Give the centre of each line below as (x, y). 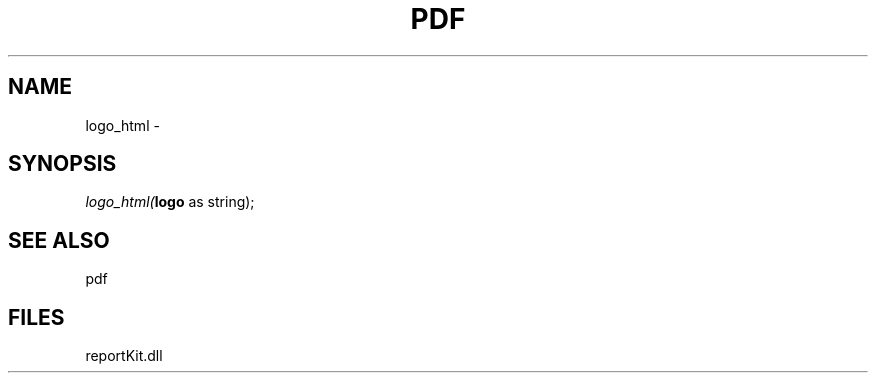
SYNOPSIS (62, 164)
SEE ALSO (59, 240)
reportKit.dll (124, 356)
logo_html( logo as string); (170, 202)
